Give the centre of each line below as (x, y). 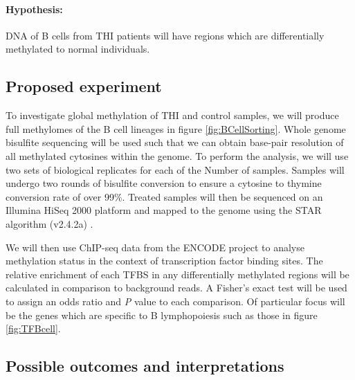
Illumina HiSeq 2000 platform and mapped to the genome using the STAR (164, 210)
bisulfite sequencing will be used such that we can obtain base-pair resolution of (175, 142)
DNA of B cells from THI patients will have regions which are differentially (165, 35)
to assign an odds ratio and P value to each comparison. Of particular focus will (175, 301)
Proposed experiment (84, 86)
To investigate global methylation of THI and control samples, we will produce (172, 115)
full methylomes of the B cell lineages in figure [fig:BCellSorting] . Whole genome (176, 128)
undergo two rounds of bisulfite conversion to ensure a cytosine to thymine (164, 183)
